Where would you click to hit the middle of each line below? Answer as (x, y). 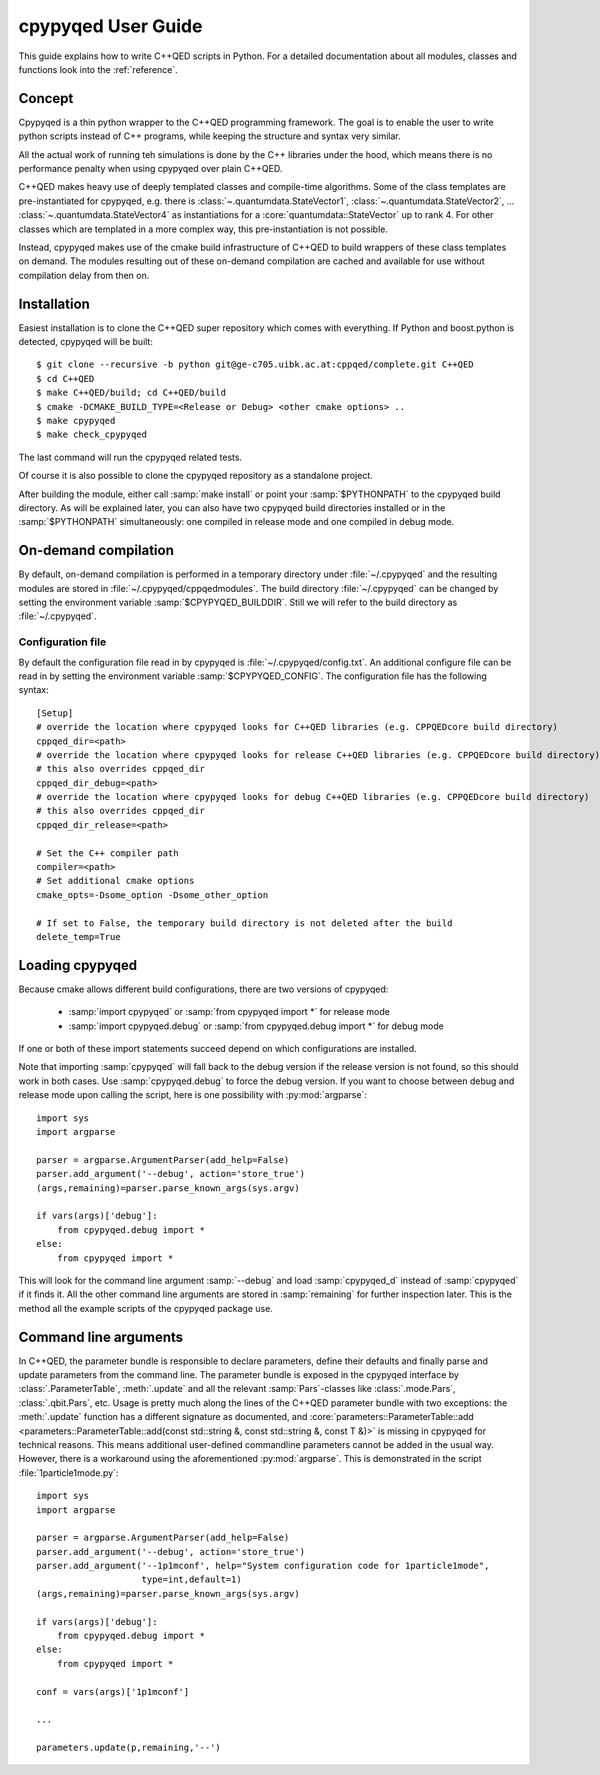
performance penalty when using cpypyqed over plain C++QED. (150, 169)
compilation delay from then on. (84, 275)
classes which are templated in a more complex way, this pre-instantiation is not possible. (203, 229)
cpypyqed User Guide (110, 26)
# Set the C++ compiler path (107, 853)
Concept (46, 98)
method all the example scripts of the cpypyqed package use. (146, 1308)
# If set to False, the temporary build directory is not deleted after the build (244, 923)
